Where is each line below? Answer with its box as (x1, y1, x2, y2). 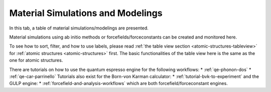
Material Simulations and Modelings (9, 7, 163, 18)
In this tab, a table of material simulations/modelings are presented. (9, 25, 149, 31)
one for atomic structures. (9, 57, 63, 63)
